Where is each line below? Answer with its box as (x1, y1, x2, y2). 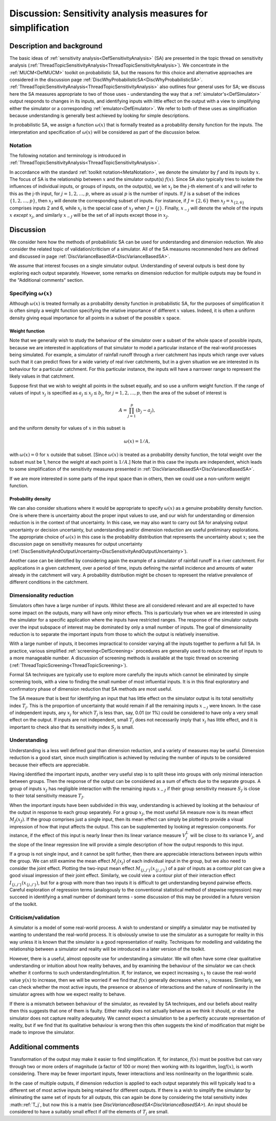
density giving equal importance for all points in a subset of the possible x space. (9, 315, 181, 321)
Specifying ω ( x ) (9, 289, 52, 297)
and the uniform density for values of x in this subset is (9, 425, 126, 431)
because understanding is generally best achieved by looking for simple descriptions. (9, 112, 190, 118)
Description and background (9, 41, 103, 50)
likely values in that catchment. (9, 373, 75, 379)
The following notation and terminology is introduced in (9, 152, 126, 158)
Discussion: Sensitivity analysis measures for (9, 8, 208, 19)
